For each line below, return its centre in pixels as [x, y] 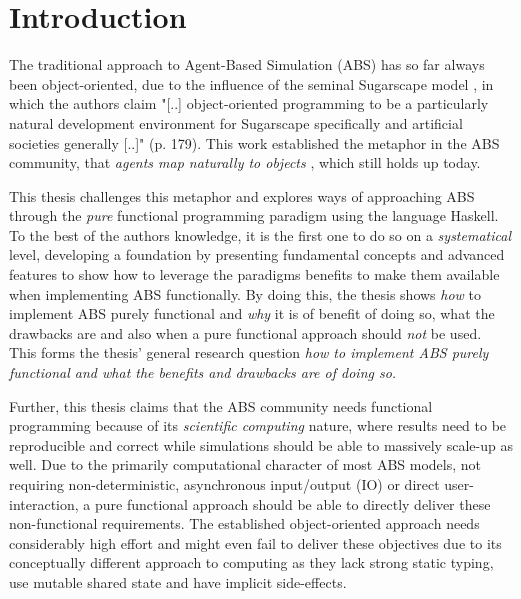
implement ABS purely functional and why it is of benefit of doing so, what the [252, 313]
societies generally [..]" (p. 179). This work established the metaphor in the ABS [254, 142]
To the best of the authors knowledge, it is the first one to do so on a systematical [260, 234]
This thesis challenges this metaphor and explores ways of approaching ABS [242, 195]
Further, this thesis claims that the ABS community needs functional [221, 405]
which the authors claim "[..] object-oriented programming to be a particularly [249, 103]
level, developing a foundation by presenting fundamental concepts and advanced [257, 254]
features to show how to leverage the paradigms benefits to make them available [254, 274]
